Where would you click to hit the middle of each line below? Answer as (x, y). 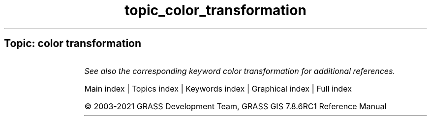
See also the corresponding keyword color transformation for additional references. (240, 71)
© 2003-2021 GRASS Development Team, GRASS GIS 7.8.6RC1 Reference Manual (235, 106)
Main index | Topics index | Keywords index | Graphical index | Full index (218, 88)
